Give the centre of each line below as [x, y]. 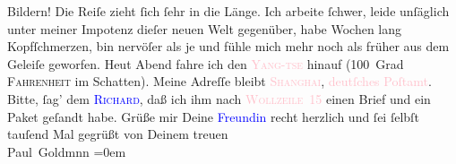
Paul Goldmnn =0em [67, 151]
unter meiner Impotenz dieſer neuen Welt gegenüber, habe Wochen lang [205, 28]
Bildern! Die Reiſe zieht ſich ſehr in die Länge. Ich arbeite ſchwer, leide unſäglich [228, 11]
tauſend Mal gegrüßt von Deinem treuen [118, 134]
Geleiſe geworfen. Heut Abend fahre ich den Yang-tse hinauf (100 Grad [206, 63]
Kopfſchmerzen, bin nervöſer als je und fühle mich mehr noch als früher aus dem [228, 46]
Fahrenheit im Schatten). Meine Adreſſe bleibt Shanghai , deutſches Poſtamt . [219, 81]
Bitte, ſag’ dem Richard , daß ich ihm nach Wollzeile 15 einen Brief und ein [219, 98]
